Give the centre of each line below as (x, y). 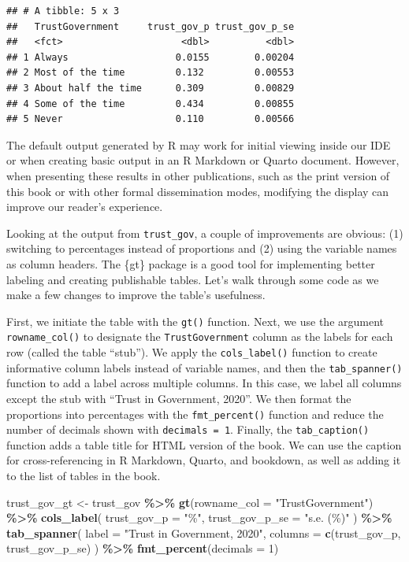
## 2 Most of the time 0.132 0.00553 (151, 73)
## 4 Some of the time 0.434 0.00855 (151, 104)
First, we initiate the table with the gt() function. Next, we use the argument (195, 321)
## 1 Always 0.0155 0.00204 (151, 57)
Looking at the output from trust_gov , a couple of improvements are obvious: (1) (205, 233)
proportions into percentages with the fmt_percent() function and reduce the (195, 414)
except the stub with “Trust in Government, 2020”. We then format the (179, 398)
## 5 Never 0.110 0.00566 (151, 119)
